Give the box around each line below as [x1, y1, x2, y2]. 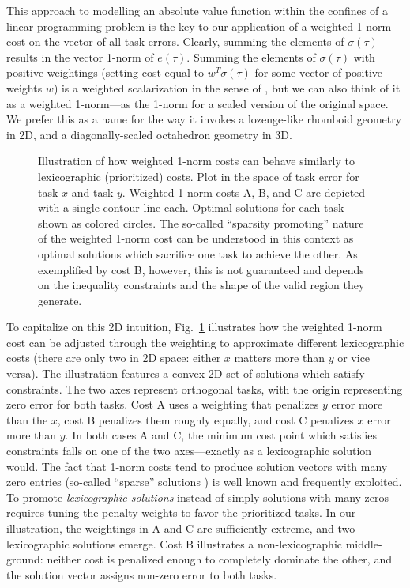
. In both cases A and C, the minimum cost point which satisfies [65, 427, 377, 443]
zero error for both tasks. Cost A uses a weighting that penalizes [6, 396, 319, 413]
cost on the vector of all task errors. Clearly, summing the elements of [6, 33, 344, 50]
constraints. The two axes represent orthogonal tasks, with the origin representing [6, 380, 403, 397]
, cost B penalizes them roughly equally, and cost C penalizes [57, 411, 354, 428]
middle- [345, 535, 382, 552]
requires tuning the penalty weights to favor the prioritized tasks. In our [6, 504, 356, 521]
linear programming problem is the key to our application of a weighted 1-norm [6, 17, 392, 34]
